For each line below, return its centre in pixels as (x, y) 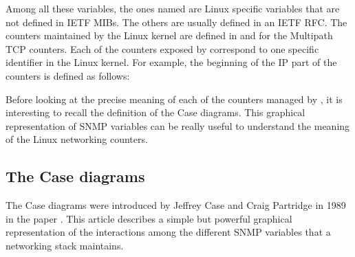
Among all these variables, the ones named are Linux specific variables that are (173, 8)
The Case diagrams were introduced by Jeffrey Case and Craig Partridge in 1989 (176, 205)
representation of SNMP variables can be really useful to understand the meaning (178, 125)
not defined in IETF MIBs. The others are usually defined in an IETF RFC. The (176, 22)
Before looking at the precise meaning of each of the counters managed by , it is (174, 99)
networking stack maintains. (65, 245)
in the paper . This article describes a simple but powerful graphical (149, 218)
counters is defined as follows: (68, 75)
